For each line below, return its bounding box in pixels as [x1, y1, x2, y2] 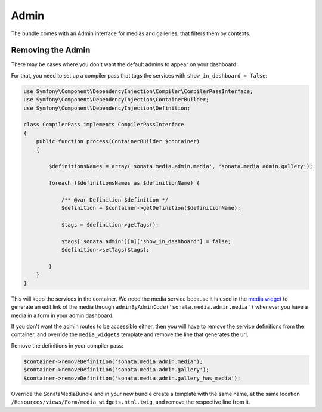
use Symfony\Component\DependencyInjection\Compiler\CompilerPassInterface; [23, 88, 253, 95]
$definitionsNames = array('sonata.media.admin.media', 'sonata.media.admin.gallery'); [48, 163, 313, 170]
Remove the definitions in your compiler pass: [11, 342, 123, 349]
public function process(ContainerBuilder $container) [36, 138, 200, 145]
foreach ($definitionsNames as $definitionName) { [48, 179, 200, 187]
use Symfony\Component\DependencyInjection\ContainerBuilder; [23, 96, 209, 103]
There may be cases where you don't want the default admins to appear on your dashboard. [11, 61, 238, 68]
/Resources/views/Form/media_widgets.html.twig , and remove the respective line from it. [11, 398, 250, 405]
